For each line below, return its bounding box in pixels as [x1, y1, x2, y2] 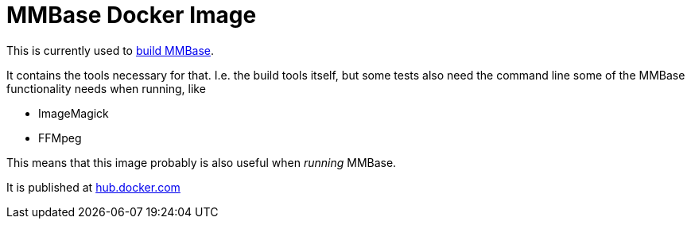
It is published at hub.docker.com [6, 180, 181, 194]
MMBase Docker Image [6, 2, 257, 29]
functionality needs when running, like [6, 81, 206, 95]
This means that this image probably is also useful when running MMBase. [6, 155, 397, 169]
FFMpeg [38, 130, 82, 145]
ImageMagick [38, 106, 109, 120]
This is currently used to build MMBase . [6, 43, 215, 57]
